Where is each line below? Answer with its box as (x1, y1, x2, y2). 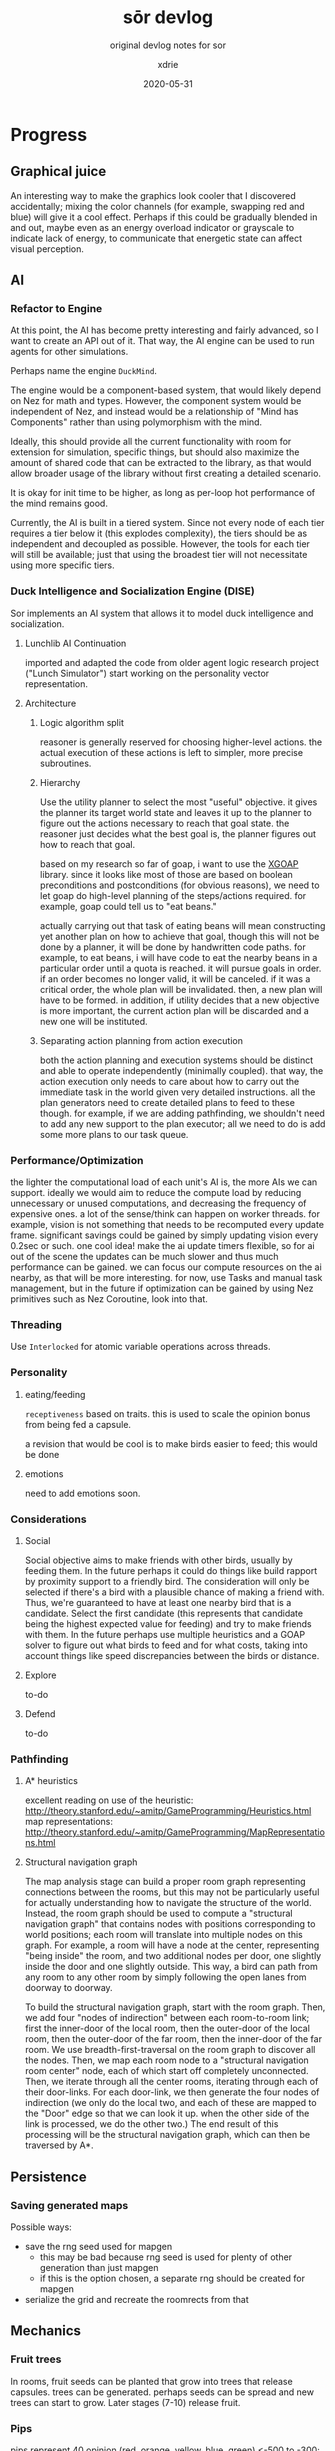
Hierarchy (39, 776, 81, 788)
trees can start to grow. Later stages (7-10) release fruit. (10, 2396, 241, 2408)
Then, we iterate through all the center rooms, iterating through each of (24, 2076, 319, 2088)
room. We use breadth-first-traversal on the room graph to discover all (24, 2044, 316, 2056)
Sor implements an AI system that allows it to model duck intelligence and (10, 607, 314, 619)
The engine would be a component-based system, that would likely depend (10, 384, 322, 396)
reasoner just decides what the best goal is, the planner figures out (39, 827, 317, 840)
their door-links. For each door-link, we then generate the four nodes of (24, 2086, 320, 2098)
